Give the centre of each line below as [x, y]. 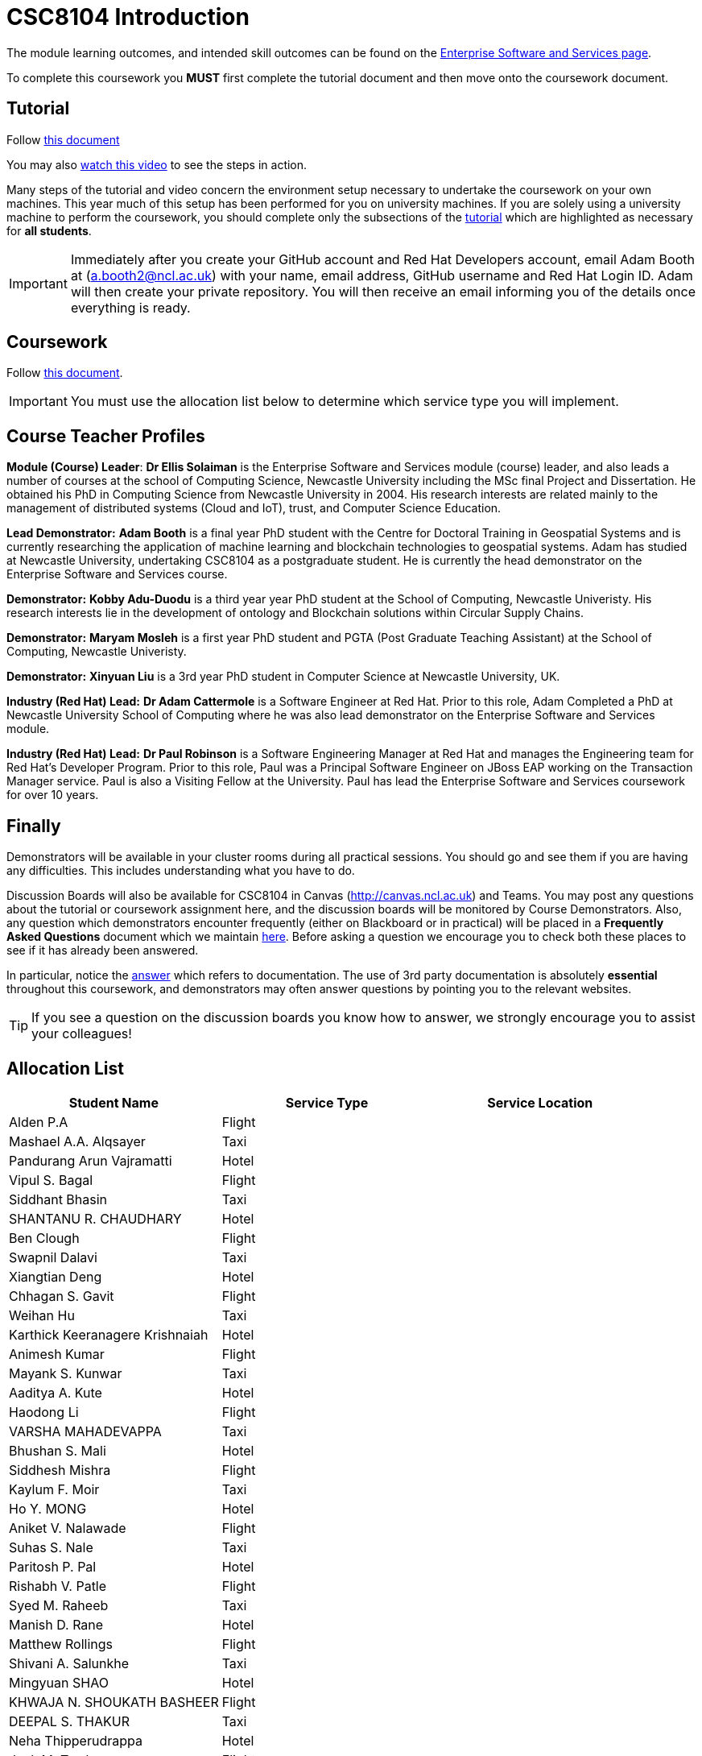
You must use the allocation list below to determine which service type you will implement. [345, 402]
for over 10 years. [53, 795]
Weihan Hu [42, 1315]
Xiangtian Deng [56, 1276]
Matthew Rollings [61, 1644]
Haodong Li [44, 1412]
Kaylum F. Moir [54, 1489]
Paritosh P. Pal [53, 1566]
